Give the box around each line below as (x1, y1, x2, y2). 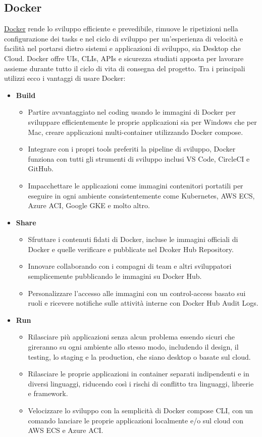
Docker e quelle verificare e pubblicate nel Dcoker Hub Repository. (28, 244, 234, 254)
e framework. (28, 388, 68, 399)
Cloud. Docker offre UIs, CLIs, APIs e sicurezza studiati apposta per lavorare (4, 53, 244, 63)
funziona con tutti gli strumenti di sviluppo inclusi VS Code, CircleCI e (28, 153, 250, 164)
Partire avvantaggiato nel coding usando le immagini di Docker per (28, 107, 236, 117)
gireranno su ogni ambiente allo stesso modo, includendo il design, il (28, 342, 239, 352)
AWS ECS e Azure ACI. (28, 425, 103, 435)
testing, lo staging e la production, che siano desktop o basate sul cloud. (28, 351, 251, 362)
